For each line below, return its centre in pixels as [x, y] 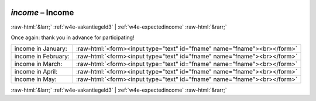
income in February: [42, 57]
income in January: [41, 48]
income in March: [38, 64]
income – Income [42, 13]
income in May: [35, 79]
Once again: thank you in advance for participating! [73, 37]
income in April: [36, 72]
